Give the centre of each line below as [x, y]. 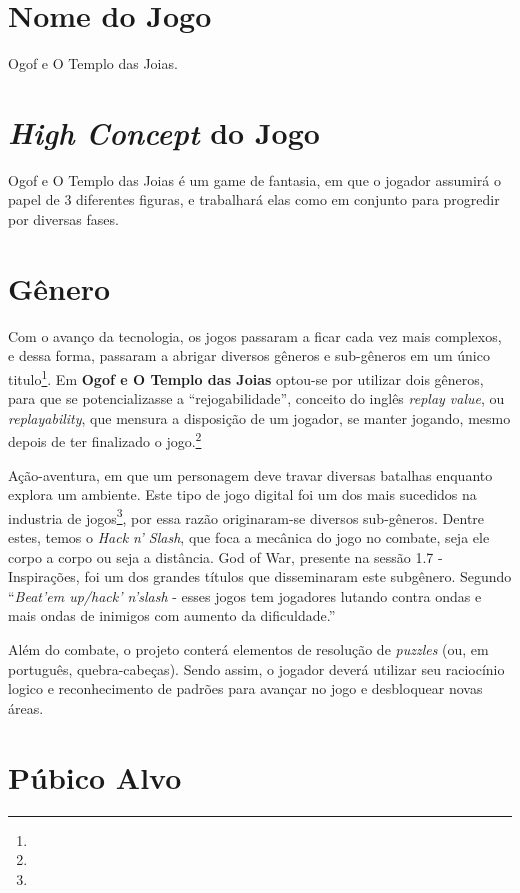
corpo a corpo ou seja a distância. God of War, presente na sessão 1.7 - [225, 556]
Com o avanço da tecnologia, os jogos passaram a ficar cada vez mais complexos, [255, 335]
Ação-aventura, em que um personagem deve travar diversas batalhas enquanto [250, 474]
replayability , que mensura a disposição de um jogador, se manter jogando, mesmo [259, 417]
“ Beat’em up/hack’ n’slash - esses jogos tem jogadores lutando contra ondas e [245, 595]
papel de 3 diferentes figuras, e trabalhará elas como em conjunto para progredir [254, 199]
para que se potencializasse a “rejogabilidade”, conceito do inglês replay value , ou [256, 398]
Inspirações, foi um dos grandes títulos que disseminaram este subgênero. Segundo [260, 576]
